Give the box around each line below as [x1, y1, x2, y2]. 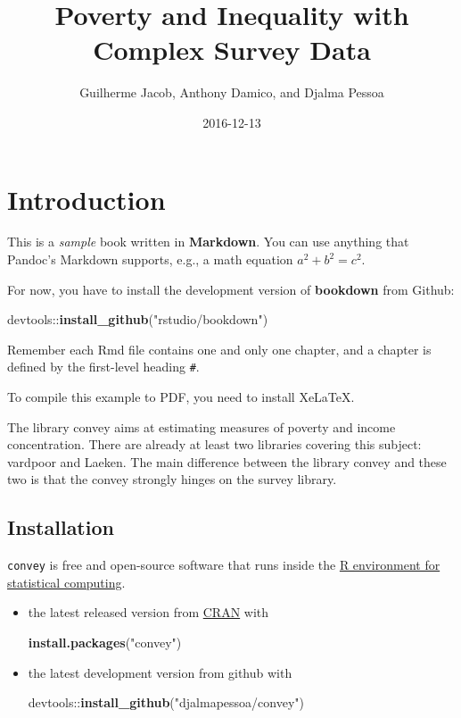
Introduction [7, 180, 166, 217]
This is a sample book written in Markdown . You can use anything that [7, 232, 409, 251]
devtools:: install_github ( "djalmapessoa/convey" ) [28, 693, 304, 712]
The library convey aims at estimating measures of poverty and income [7, 417, 396, 436]
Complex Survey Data [93, 31, 371, 68]
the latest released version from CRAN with [28, 603, 269, 622]
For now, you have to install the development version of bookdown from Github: [7, 280, 455, 298]
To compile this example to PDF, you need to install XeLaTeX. [7, 388, 355, 406]
